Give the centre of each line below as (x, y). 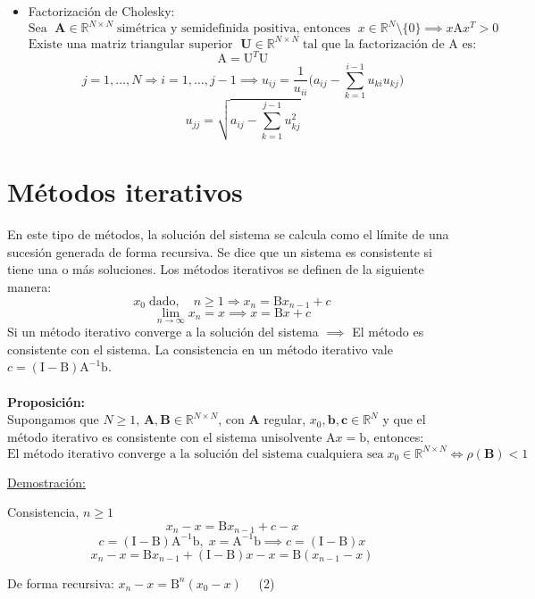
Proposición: (46, 401)
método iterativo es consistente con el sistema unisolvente (165, 436)
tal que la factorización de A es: (389, 44)
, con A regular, (262, 419)
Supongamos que (53, 419)
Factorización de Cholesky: (101, 11)
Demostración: (46, 482)
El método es (388, 332)
